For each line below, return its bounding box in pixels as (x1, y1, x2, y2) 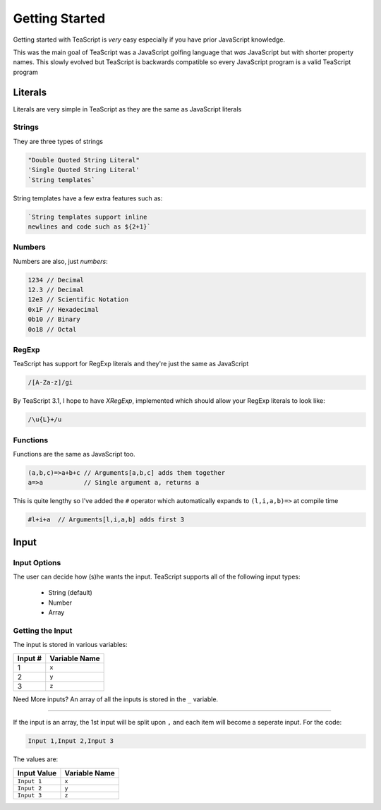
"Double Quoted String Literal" (28, 156, 140, 164)
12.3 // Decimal (28, 286, 85, 294)
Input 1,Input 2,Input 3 (28, 737, 114, 745)
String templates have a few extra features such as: (13, 194, 163, 202)
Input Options (13, 557, 61, 567)
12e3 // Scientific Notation (28, 296, 129, 303)
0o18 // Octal (28, 325, 77, 333)
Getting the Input (13, 626, 73, 636)
